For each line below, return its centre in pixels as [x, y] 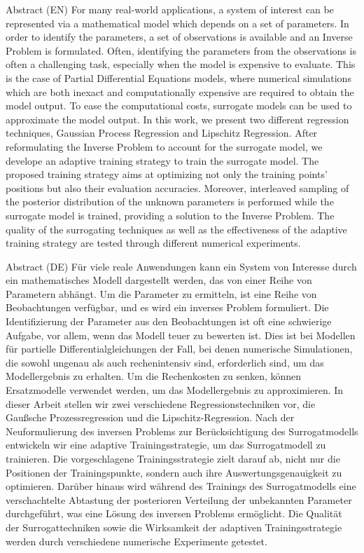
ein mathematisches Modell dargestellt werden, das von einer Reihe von [159, 280]
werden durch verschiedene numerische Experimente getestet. [136, 541]
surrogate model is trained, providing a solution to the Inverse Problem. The [170, 215]
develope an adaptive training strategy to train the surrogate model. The [162, 160]
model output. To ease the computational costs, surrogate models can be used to [179, 105]
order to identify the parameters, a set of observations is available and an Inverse [179, 37]
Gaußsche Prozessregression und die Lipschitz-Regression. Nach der [150, 417]
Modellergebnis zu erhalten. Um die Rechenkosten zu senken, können [154, 376]
